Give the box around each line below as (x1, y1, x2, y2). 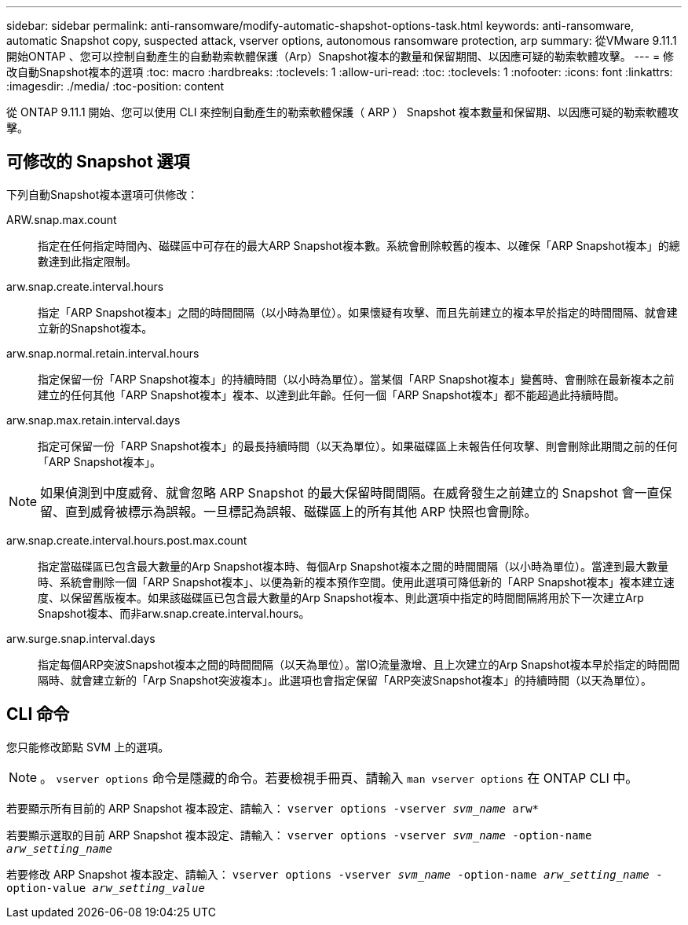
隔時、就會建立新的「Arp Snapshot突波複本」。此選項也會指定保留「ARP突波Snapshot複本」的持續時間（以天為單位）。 (38, 673, 652, 687)
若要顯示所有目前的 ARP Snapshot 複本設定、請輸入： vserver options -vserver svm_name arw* (6, 801, 540, 815)
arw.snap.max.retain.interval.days (6, 413, 181, 427)
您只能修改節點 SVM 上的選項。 (6, 740, 170, 754)
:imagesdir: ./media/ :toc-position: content (6, 79, 224, 93)
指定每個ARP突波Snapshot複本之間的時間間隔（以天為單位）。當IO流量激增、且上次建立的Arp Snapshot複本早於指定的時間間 (38, 657, 680, 671)
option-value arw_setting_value (6, 881, 205, 894)
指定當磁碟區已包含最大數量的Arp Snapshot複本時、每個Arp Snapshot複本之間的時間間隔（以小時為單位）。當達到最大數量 (38, 559, 668, 573)
